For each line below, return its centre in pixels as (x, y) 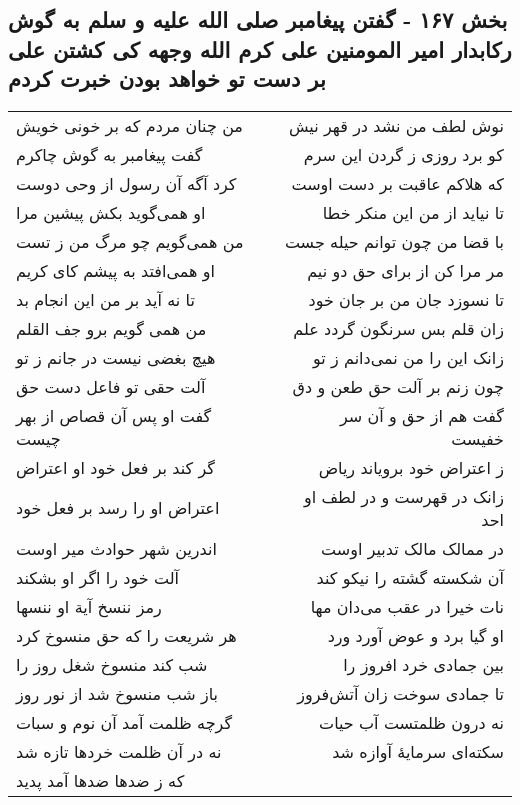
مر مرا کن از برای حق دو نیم (405, 270)
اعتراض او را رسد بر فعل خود (118, 508)
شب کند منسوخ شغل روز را (112, 664)
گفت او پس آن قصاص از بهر (114, 415)
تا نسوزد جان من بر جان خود (406, 299)
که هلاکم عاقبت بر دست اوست (397, 183)
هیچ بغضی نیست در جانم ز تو (116, 357)
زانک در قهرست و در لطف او (403, 496)
